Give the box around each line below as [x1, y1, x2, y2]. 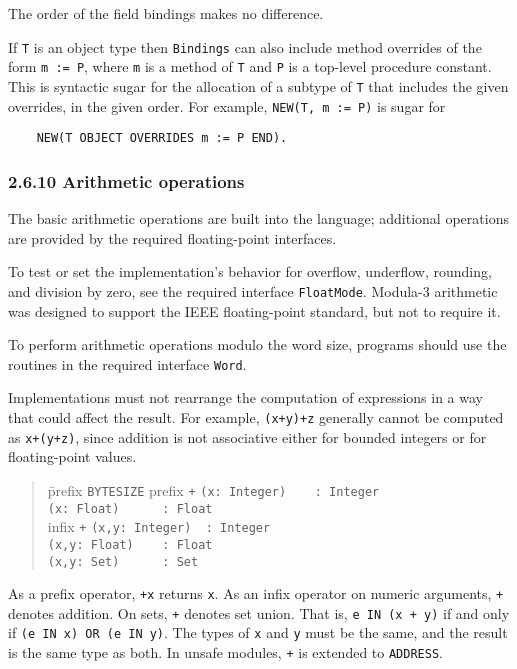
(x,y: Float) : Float [47, 537, 213, 552]
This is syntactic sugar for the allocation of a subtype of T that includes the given [8, 75, 509, 96]
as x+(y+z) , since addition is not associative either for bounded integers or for [8, 426, 487, 447]
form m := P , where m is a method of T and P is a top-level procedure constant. [8, 56, 492, 77]
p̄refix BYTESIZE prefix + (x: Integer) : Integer [47, 479, 380, 500]
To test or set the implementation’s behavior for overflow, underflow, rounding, [8, 261, 492, 282]
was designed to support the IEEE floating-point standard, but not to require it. [8, 300, 501, 321]
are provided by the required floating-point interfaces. [8, 227, 337, 248]
